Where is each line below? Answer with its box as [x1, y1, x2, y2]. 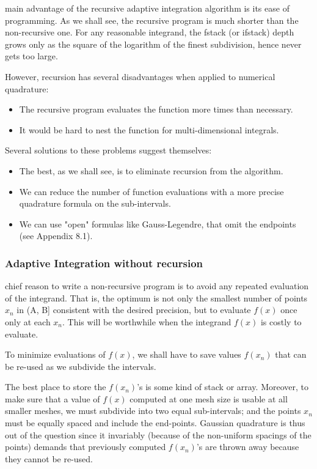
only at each [5, 315, 51, 328]
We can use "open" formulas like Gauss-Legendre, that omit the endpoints [19, 217, 296, 230]
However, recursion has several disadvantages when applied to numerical [5, 70, 275, 83]
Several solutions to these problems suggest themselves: [5, 144, 212, 157]
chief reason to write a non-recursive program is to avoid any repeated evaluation [5, 279, 309, 292]
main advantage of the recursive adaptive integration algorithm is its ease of [5, 2, 290, 14]
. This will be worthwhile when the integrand [62, 315, 231, 328]
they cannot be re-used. [5, 452, 93, 465]
